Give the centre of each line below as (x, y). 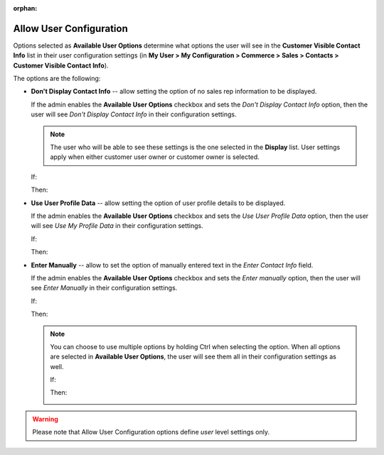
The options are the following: (57, 79)
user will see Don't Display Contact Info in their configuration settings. (134, 114)
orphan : (25, 8)
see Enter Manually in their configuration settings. (104, 288)
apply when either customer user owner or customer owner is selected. (155, 157)
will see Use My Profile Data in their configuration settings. (117, 226)
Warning (45, 419)
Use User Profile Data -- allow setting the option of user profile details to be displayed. (158, 203)
